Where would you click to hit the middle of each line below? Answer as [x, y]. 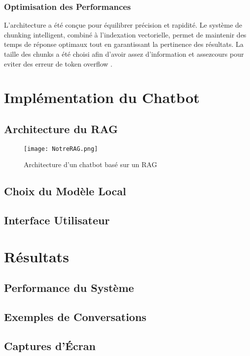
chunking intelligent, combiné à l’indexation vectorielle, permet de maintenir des [125, 34]
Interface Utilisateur [57, 220]
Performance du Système [69, 288]
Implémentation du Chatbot [102, 97]
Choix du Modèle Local [65, 191]
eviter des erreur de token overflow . [58, 63]
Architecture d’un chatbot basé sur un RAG [90, 164]
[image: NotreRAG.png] [61, 149]
